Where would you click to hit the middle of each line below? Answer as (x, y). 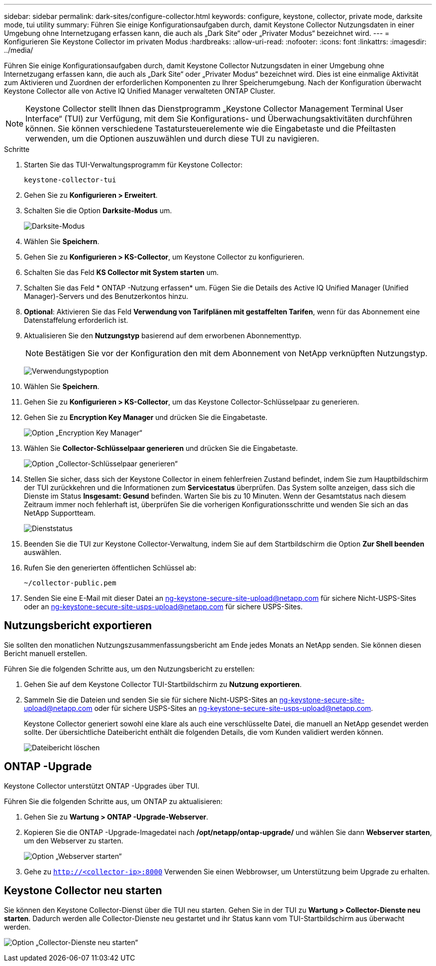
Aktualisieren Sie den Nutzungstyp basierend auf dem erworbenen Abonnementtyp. (163, 336)
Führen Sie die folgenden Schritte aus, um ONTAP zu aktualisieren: (113, 801)
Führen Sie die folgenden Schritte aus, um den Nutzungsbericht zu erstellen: (129, 669)
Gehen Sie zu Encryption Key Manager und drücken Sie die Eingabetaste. (146, 417)
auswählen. (43, 552)
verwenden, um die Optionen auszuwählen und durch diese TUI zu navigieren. (172, 138)
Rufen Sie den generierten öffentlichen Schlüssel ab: (110, 568)
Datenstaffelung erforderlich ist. (76, 320)
